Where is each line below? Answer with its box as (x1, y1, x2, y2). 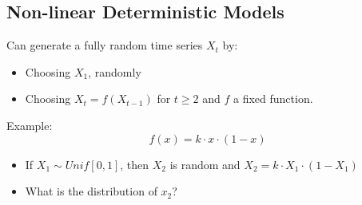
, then (120, 156, 149, 172)
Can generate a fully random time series (6, 37, 203, 53)
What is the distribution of (25, 183, 157, 199)
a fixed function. (233, 90, 313, 107)
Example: (6, 116, 53, 133)
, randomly (88, 63, 141, 80)
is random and (169, 156, 241, 172)
